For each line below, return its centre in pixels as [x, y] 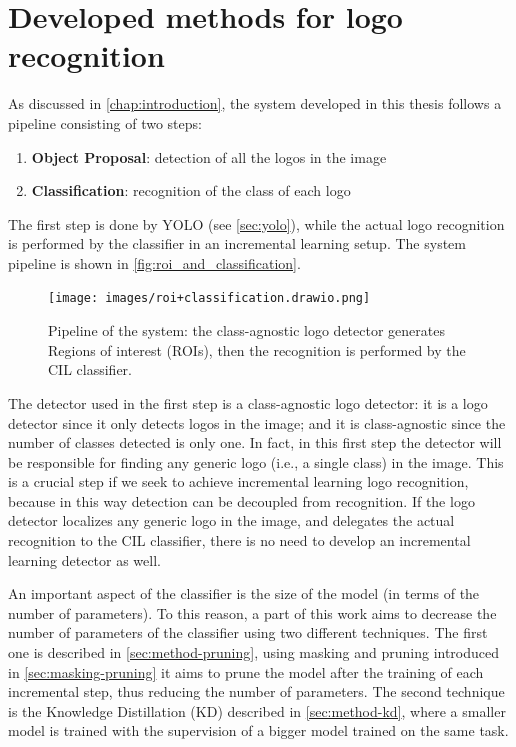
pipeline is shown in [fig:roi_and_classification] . [154, 262]
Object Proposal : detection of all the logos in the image [209, 156]
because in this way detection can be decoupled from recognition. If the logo [241, 500]
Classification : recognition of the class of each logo [191, 190]
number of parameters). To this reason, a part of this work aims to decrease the [252, 612]
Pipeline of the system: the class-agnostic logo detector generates [246, 330]
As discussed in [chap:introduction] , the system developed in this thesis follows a [255, 103]
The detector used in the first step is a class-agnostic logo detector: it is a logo [248, 402]
